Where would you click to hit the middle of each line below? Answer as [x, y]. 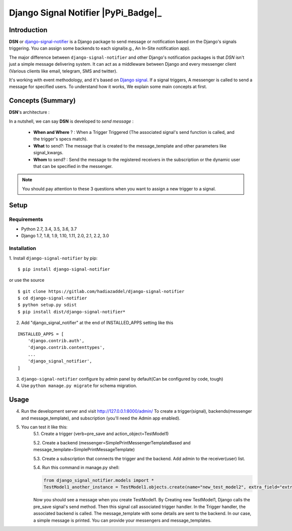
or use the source [27, 280]
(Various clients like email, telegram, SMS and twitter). [63, 71]
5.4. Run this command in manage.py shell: [76, 468]
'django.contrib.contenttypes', [66, 348]
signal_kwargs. [48, 153]
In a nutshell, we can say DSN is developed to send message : [71, 121]
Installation [23, 248]
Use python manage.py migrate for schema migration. [79, 386]
